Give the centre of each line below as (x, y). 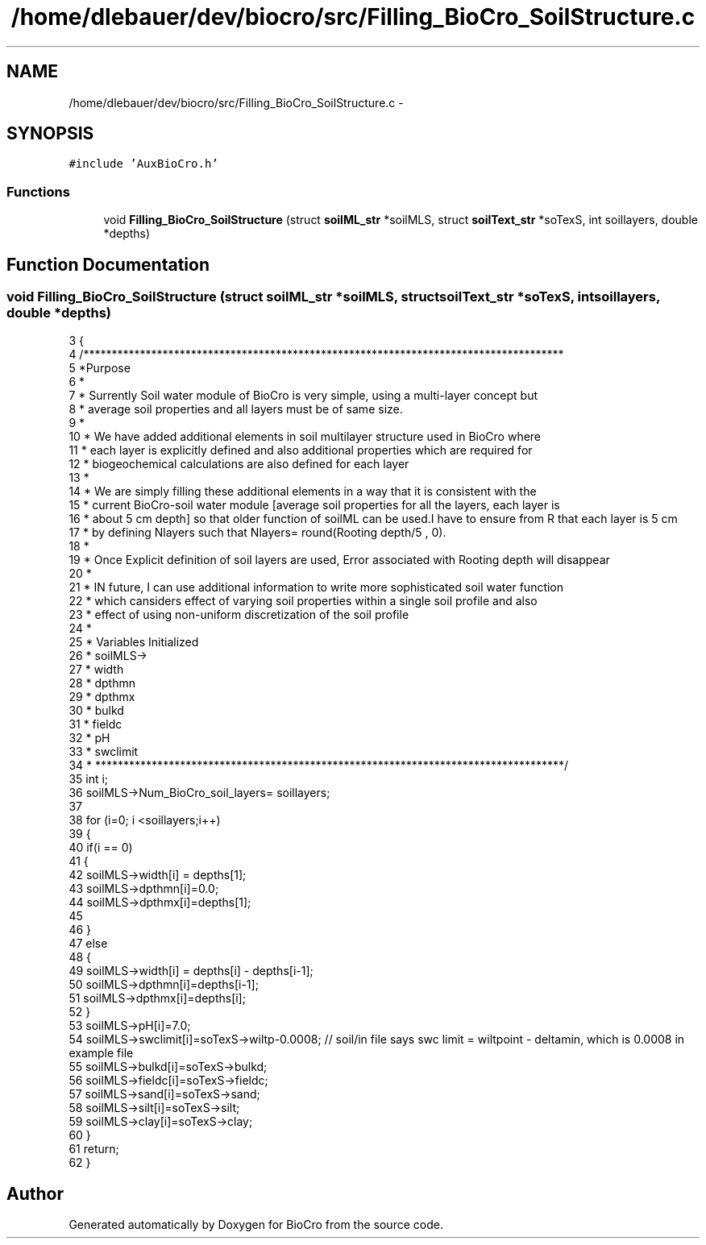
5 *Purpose (100, 368)
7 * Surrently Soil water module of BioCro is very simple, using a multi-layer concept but (303, 396)
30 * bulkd (96, 711)
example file (101, 1053)
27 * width (96, 670)
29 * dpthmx (102, 697)
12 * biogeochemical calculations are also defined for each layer (239, 464)
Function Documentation (108, 264)
